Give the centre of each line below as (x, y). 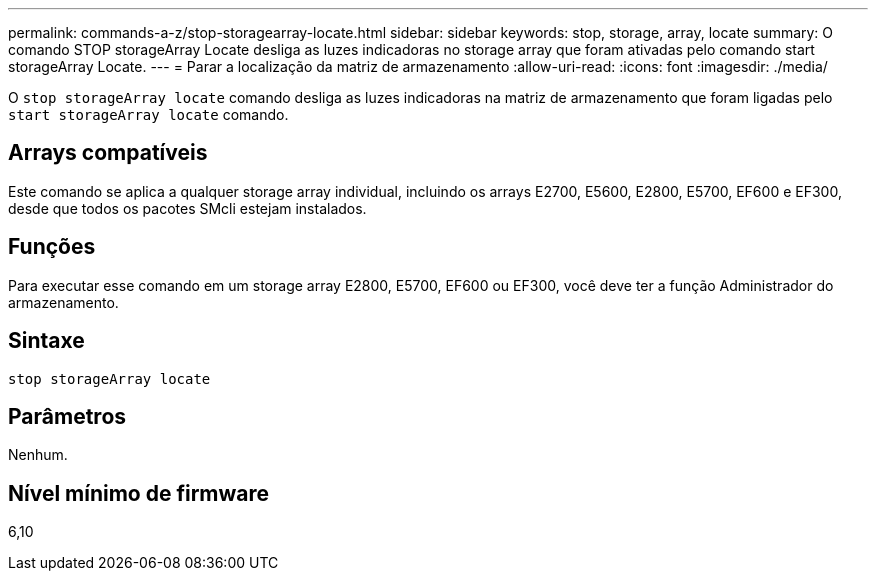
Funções (52, 247)
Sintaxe (46, 341)
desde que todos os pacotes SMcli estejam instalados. (187, 208)
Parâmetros (67, 416)
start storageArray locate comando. (148, 114)
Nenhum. (38, 455)
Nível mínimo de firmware (139, 493)
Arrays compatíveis (108, 153)
